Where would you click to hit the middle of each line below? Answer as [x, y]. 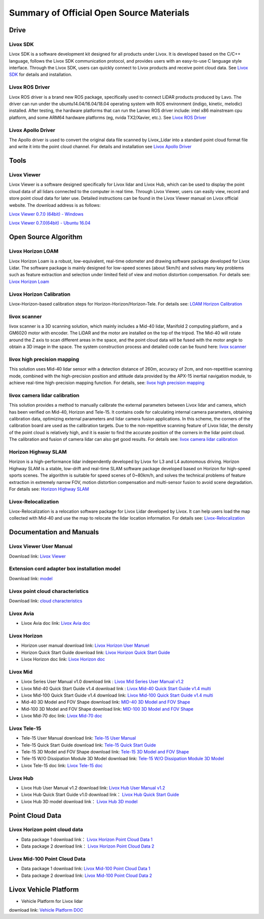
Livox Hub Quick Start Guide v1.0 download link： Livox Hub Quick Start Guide [100, 795]
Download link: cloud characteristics [46, 601]
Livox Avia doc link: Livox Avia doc [56, 623]
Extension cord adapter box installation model [65, 569]
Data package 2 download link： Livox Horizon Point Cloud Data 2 [88, 846]
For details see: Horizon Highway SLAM [49, 489]
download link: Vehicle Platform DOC [46, 910]
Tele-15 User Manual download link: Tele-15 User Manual [79, 738]
